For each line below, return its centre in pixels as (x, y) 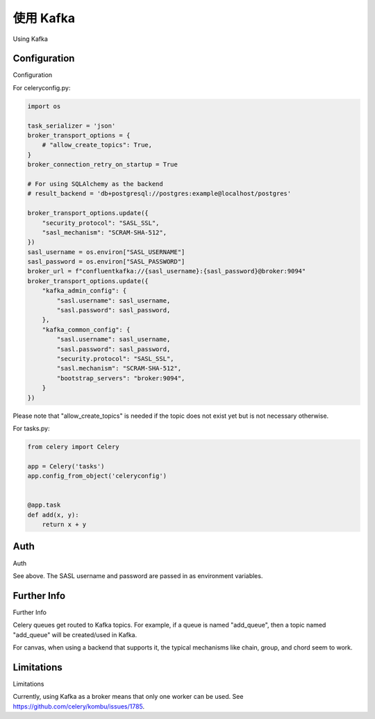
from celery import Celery (73, 447)
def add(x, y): (53, 515)
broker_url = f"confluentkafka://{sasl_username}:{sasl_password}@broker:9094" (167, 271)
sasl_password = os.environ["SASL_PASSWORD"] (106, 262)
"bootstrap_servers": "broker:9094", (121, 378)
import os (44, 106)
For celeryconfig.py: (42, 87)
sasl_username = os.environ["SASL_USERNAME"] (106, 252)
